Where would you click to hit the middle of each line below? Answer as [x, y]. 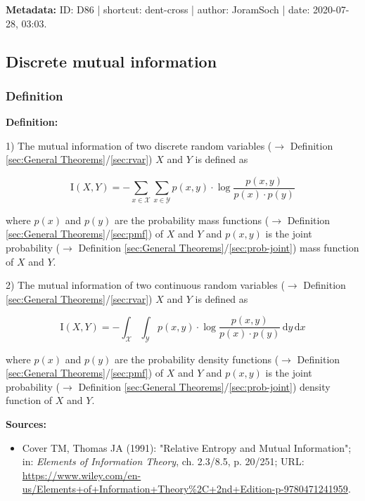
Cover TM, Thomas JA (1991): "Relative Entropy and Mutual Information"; [187, 447]
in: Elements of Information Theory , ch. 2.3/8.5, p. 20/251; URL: [163, 461]
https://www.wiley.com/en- [82, 475]
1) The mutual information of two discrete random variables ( [139, 145]
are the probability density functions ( [197, 359]
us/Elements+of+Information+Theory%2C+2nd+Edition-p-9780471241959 [185, 489]
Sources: [26, 423]
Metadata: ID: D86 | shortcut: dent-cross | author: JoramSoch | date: [158, 9]
